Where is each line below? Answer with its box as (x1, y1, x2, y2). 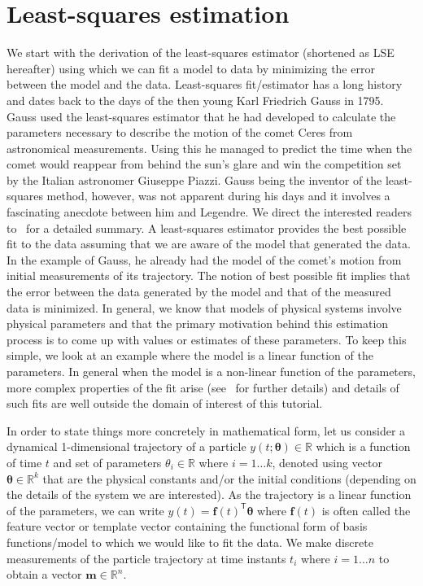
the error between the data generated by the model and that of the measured (7, 283, 391, 300)
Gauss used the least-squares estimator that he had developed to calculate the (7, 107, 396, 125)
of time (7, 453, 42, 470)
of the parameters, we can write (7, 501, 164, 518)
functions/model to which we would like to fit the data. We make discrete (7, 533, 373, 550)
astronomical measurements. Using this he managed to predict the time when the (7, 139, 412, 156)
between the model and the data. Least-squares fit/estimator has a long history (7, 76, 403, 93)
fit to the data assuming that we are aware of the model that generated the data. (7, 235, 411, 252)
